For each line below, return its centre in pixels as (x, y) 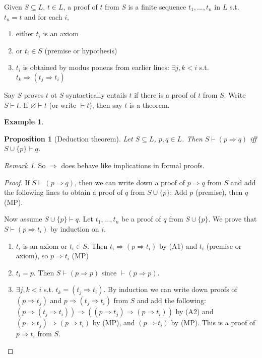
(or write (63, 104)
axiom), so (32, 256)
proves (34, 94)
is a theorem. (150, 104)
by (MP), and (114, 323)
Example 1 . (24, 122)
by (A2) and (194, 311)
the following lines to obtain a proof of (63, 192)
